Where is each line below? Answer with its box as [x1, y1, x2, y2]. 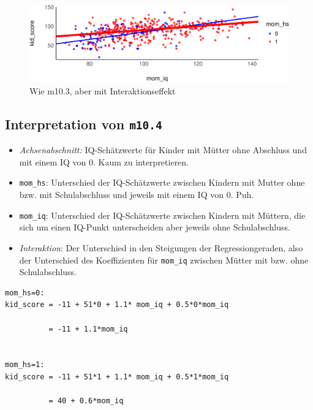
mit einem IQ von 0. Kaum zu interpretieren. [19, 155, 189, 168]
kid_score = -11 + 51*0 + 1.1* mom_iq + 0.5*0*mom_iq [5, 300, 229, 309]
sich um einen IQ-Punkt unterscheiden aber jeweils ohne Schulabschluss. [19, 221, 290, 233]
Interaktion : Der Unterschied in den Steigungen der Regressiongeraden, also [19, 241, 303, 254]
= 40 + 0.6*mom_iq [48, 397, 124, 406]
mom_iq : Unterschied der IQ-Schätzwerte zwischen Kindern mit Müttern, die [19, 208, 306, 221]
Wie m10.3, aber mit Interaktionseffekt [29, 84, 176, 97]
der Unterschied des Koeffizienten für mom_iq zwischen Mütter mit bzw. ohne [19, 253, 309, 266]
